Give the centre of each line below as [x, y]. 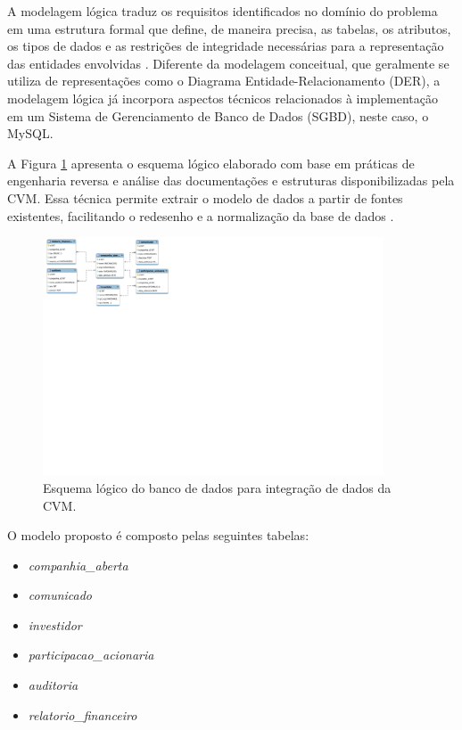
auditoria [53, 685]
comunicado [60, 595]
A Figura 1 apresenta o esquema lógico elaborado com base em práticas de [211, 163]
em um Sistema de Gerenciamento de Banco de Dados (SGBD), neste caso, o [218, 115]
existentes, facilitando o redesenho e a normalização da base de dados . [201, 215]
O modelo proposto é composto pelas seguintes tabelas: [158, 535]
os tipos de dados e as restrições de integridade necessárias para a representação [226, 46]
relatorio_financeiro [82, 714]
